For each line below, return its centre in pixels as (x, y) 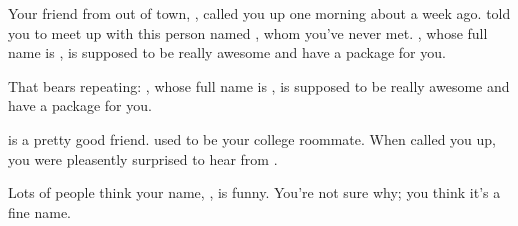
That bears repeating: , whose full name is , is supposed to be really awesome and (259, 85)
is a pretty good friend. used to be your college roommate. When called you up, (252, 138)
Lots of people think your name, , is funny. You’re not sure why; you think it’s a (254, 192)
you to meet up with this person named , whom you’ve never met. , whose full (248, 32)
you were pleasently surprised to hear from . (143, 158)
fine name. (39, 211)
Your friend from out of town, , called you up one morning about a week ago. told (259, 13)
